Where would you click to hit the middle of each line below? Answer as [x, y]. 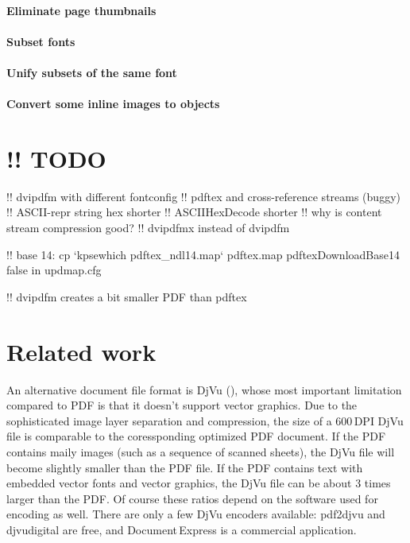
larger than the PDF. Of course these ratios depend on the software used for [192, 498]
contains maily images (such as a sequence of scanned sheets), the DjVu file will [201, 451]
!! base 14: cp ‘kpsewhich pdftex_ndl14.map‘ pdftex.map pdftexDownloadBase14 [203, 254]
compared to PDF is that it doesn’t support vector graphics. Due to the [182, 405]
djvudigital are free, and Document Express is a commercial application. [182, 529]
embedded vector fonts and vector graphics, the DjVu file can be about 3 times [199, 483]
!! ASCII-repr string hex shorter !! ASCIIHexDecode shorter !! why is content [194, 212]
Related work [81, 351]
